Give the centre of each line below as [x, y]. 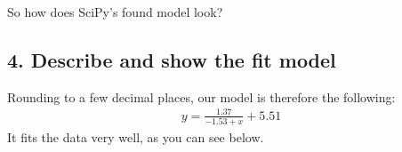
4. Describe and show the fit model [172, 59]
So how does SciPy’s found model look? [115, 12]
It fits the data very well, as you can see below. [136, 137]
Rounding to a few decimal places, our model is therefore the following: [201, 96]
